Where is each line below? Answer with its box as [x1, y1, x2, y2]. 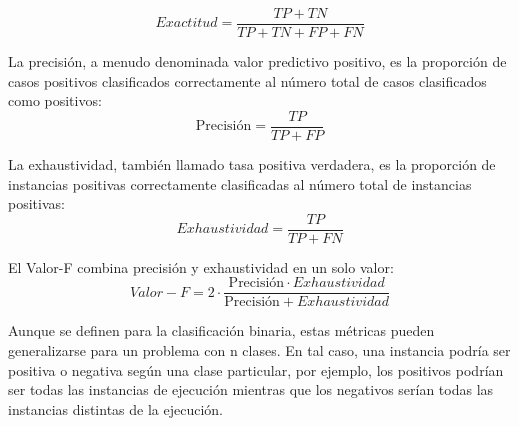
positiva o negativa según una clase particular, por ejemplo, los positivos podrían [8, 359, 504, 380]
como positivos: [8, 90, 102, 111]
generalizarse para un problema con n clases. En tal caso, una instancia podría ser [8, 340, 511, 360]
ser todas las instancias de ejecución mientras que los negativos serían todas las [8, 379, 494, 400]
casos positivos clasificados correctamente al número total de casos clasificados [8, 70, 487, 91]
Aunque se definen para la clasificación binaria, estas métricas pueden [8, 320, 435, 341]
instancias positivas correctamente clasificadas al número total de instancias [8, 173, 472, 194]
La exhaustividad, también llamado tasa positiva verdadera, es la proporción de [8, 153, 496, 174]
